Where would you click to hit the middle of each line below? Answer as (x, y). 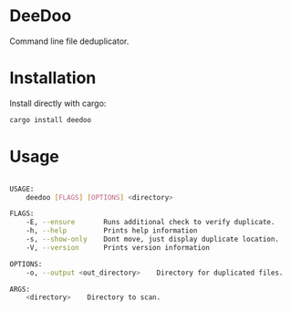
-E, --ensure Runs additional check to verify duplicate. (151, 223)
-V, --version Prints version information (118, 247)
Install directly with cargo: (58, 103)
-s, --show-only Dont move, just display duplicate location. (153, 239)
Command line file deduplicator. (69, 41)
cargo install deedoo (51, 119)
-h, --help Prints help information (112, 231)
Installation (53, 78)
